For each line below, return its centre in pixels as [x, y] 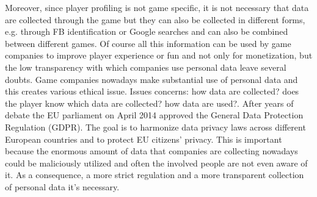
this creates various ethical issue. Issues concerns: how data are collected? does [152, 91]
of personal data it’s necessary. [62, 186]
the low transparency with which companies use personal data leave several [146, 67]
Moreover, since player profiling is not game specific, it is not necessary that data [157, 7]
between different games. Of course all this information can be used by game [148, 43]
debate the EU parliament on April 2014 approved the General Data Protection [154, 115]
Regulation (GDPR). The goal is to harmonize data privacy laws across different [155, 127]
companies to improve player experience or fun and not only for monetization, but [159, 55]
